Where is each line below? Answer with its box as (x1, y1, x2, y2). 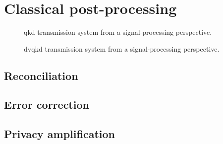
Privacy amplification (4, 126, 115, 142)
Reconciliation (4, 68, 78, 83)
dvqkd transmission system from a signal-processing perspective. (24, 43, 220, 54)
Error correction (4, 97, 89, 112)
